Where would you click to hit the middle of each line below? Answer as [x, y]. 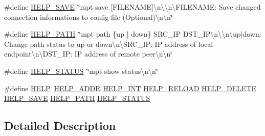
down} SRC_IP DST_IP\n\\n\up [186, 34]
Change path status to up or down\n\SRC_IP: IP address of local [109, 44]
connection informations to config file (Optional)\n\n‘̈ [89, 17]
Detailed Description [60, 126]
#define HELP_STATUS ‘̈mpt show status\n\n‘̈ [81, 71]
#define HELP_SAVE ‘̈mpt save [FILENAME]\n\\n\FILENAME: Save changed [132, 7]
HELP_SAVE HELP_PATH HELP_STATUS [77, 98]
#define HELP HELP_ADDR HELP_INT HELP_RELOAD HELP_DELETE [130, 88]
